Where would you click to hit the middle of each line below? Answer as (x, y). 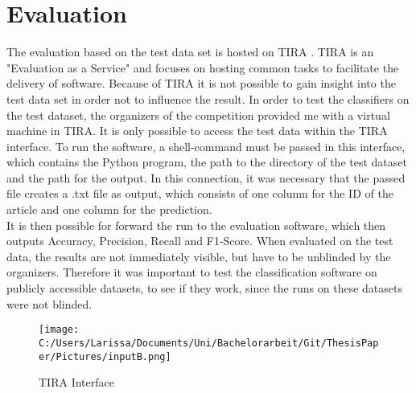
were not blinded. (49, 303)
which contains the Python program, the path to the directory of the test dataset (207, 162)
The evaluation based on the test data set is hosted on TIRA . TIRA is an (190, 52)
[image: (59, 330)
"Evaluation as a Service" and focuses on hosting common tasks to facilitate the (203, 67)
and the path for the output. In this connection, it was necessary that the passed (206, 177)
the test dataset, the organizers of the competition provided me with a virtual (198, 115)
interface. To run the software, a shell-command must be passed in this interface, (206, 146)
